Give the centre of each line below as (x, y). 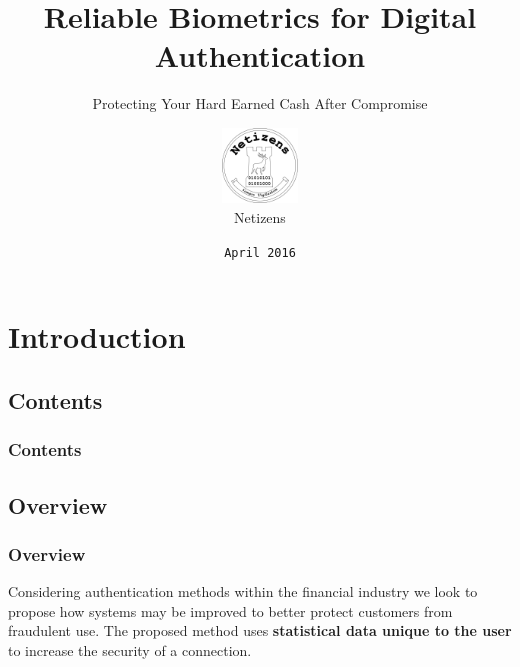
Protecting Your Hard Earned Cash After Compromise (260, 103)
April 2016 (260, 252)
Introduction (97, 336)
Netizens (260, 217)
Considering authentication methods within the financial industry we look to (243, 591)
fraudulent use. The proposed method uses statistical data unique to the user (260, 630)
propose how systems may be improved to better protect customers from (230, 610)
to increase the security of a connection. (130, 649)
